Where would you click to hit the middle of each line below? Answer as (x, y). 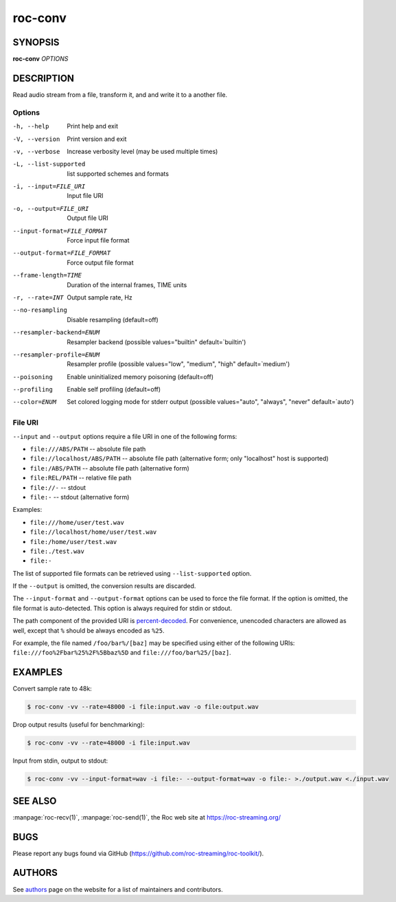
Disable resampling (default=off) (113, 319)
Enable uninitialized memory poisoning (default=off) (140, 376)
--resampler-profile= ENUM (56, 354)
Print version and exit (97, 139)
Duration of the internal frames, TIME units (127, 284)
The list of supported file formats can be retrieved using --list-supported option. (132, 573)
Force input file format (98, 240)
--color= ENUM (35, 402)
